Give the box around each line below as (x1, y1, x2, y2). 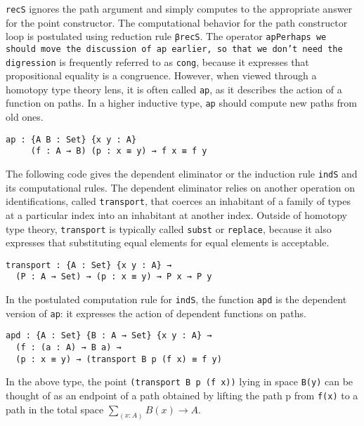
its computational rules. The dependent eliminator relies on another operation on (6, 180, 356, 194)
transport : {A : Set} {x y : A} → (6, 260, 172, 270)
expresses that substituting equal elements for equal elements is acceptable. (6, 235, 330, 250)
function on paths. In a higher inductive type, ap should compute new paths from (6, 95, 358, 110)
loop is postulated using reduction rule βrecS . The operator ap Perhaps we (6, 29, 327, 44)
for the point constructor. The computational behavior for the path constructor (6, 15, 348, 29)
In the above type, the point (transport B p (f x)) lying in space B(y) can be (6, 374, 353, 389)
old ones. (6, 109, 44, 124)
